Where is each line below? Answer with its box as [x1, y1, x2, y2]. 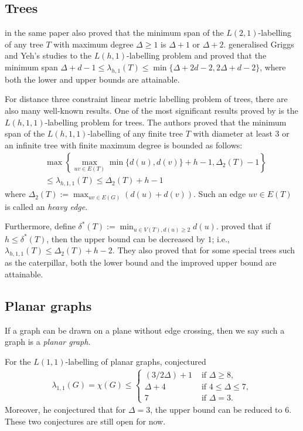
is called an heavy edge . [5, 200, 88, 212]
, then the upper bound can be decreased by [46, 232, 205, 245]
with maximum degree [53, 38, 134, 50]
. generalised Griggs [223, 38, 294, 50]
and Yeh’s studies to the [5, 49, 92, 62]
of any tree [5, 38, 43, 50]
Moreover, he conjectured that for [5, 403, 126, 416]
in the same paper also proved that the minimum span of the [5, 26, 224, 39]
